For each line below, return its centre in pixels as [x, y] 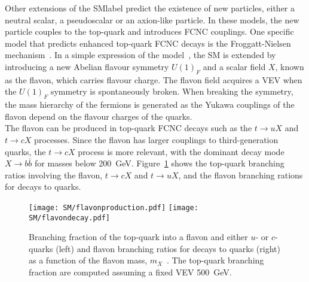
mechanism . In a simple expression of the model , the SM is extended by [140, 55]
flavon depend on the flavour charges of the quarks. [99, 116]
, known [290, 66]
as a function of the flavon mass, [88, 260]
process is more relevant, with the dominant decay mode [181, 151]
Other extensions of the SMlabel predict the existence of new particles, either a [150, 8]
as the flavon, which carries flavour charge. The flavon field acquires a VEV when [154, 79]
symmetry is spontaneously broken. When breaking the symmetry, [172, 91]
